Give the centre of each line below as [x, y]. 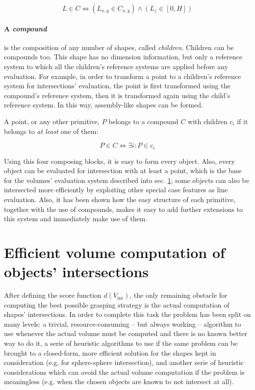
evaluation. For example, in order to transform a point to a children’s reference [123, 76]
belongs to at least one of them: [51, 131]
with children [208, 121]
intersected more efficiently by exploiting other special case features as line [116, 190]
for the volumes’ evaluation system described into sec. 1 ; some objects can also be [127, 180]
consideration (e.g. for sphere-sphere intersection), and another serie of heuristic [124, 362]
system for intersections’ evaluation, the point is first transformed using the [117, 86]
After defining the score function [53, 295]
